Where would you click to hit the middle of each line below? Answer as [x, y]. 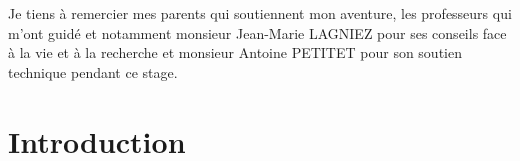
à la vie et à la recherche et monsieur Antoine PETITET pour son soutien [235, 52]
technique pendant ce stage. [93, 71]
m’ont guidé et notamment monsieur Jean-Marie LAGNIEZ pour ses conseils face [257, 32]
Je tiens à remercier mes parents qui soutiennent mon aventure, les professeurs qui [260, 13]
